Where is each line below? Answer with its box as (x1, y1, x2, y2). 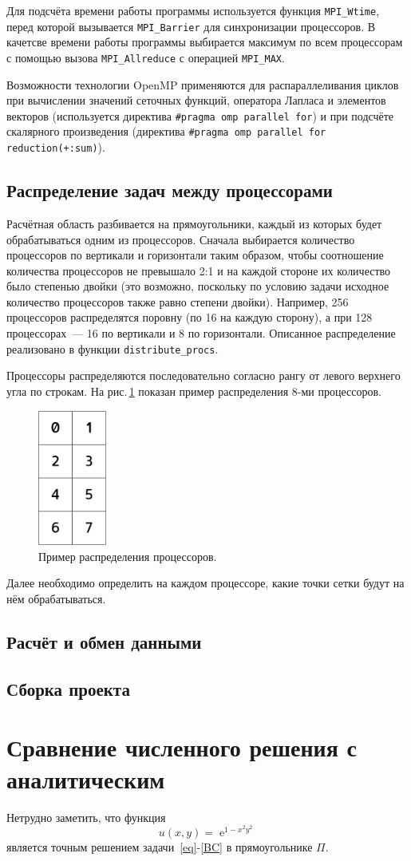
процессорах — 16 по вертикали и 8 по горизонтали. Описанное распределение (6, 325, 396, 342)
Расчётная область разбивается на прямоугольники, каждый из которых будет (6, 215, 382, 231)
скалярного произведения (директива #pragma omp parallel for (6, 123, 326, 140)
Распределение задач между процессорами (6, 178, 333, 203)
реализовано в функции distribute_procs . (6, 340, 219, 357)
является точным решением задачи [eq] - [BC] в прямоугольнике (6, 838, 313, 855)
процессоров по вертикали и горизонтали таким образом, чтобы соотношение (6, 247, 384, 263)
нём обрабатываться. (6, 590, 106, 607)
